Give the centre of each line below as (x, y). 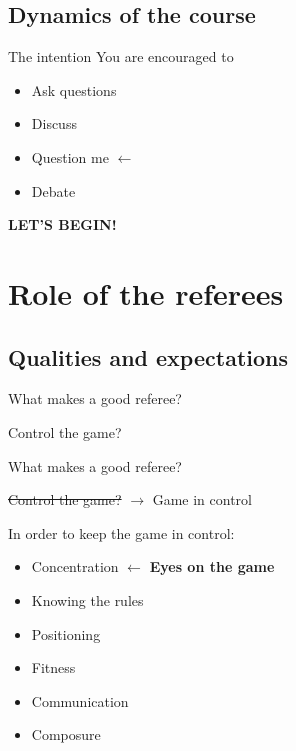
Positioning (66, 633)
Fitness (53, 667)
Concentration (75, 566)
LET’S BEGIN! (62, 224)
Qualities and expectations (148, 356)
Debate (53, 190)
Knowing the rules (87, 599)
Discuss (54, 123)
